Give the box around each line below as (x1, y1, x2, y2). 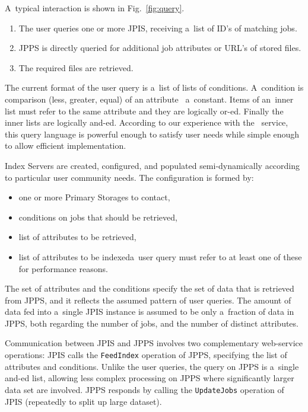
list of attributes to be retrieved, (18, 231, 136, 243)
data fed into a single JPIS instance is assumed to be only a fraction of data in (5, 305, 294, 318)
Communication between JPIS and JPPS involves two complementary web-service (5, 337, 303, 349)
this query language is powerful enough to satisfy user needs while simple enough (5, 127, 300, 140)
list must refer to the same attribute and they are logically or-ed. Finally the (5, 104, 284, 117)
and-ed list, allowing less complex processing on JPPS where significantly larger (5, 372, 294, 384)
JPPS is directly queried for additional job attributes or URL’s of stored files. (18, 41, 301, 54)
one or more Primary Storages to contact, (18, 191, 170, 203)
